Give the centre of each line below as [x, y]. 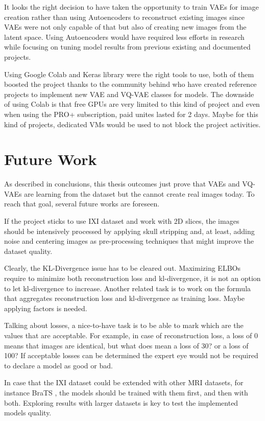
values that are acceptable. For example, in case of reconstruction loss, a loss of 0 [131, 335]
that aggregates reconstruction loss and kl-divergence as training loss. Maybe [124, 298]
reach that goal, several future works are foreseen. [82, 204]
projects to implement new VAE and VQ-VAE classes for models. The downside [129, 94]
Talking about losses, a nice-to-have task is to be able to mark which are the [124, 325]
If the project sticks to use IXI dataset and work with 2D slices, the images [122, 221]
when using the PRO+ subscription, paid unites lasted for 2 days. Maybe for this [131, 114]
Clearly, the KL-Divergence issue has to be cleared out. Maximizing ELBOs [122, 268]
